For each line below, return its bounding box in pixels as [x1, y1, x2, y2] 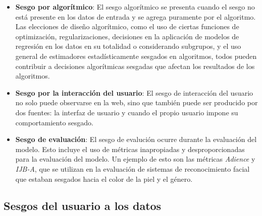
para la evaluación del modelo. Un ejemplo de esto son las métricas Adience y [15, 154, 255, 164]
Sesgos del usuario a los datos [4, 198, 162, 213]
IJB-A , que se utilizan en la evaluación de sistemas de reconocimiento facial [15, 163, 250, 174]
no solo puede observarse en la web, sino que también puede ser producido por [15, 97, 258, 108]
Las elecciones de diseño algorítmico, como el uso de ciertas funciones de [15, 21, 239, 32]
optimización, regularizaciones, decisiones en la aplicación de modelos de [15, 31, 239, 41]
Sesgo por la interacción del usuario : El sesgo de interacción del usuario [15, 87, 253, 98]
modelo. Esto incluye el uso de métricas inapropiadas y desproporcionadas [15, 143, 245, 154]
